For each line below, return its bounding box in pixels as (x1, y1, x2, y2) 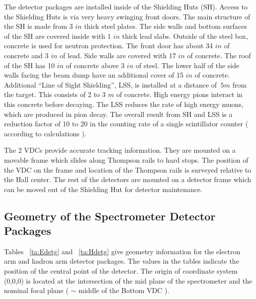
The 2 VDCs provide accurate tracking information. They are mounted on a (4, 145, 236, 155)
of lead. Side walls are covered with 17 (60, 50, 176, 60)
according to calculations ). (4, 128, 86, 138)
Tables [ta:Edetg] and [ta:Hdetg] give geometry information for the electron (4, 246, 241, 256)
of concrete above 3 (66, 60, 125, 70)
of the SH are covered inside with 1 (4, 30, 111, 41)
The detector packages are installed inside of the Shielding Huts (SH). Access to (4, 1, 248, 11)
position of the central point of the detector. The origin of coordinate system (4, 266, 238, 276)
